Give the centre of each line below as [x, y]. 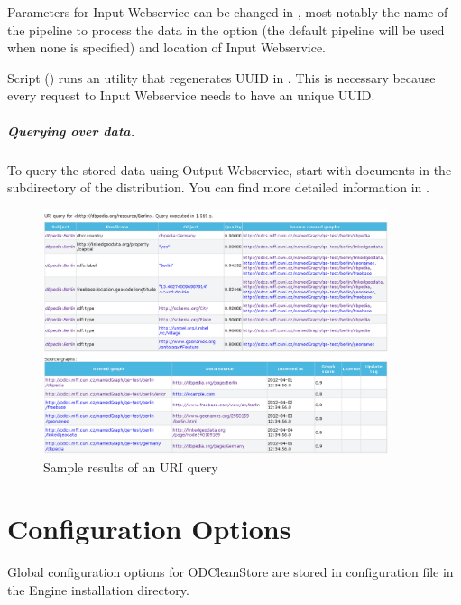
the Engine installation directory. [98, 589]
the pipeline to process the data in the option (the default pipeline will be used [226, 29]
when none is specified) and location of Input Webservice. [167, 47]
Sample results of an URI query [131, 466]
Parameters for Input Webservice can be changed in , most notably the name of [228, 12]
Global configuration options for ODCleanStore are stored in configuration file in [230, 572]
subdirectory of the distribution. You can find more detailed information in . [218, 187]
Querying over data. [71, 130]
